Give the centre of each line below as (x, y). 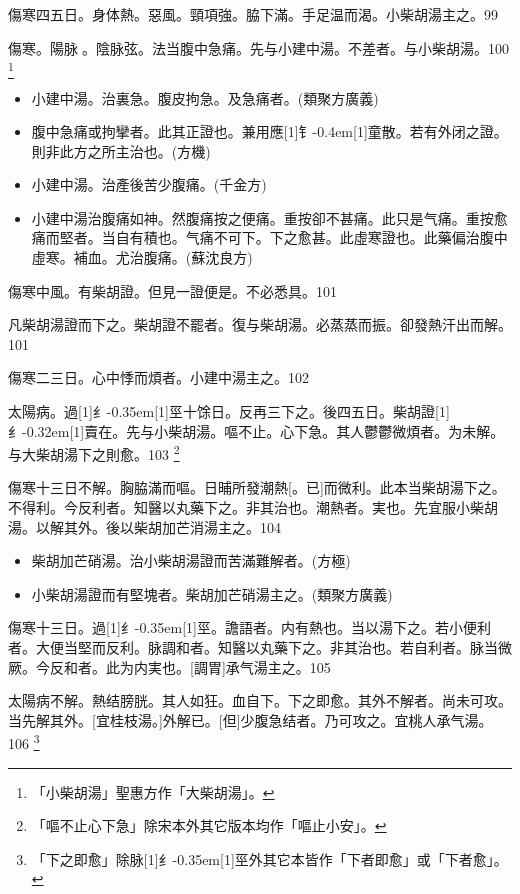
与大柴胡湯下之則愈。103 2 (94, 452)
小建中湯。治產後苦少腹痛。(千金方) (149, 184)
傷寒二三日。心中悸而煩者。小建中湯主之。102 (158, 377)
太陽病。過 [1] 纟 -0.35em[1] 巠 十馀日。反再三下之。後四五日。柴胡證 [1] (229, 411)
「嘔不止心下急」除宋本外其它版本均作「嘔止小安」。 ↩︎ (209, 825)
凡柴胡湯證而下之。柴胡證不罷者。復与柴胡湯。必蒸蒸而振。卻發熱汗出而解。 (260, 324)
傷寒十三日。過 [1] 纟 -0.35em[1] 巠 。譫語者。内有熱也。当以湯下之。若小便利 (250, 627)
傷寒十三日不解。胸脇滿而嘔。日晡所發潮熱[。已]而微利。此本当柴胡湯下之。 (257, 487)
